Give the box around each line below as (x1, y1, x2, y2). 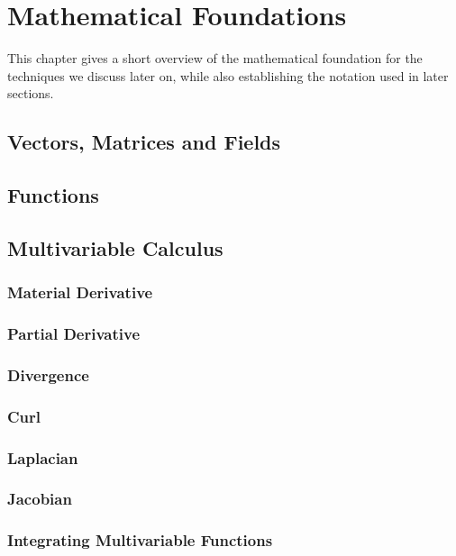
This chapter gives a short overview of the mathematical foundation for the (7, 49, 423, 68)
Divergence (7, 363, 89, 386)
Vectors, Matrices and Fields (7, 128, 281, 156)
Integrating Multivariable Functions (7, 529, 273, 551)
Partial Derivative (7, 323, 141, 345)
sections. (7, 84, 54, 103)
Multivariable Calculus (7, 233, 223, 261)
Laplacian (7, 446, 78, 469)
